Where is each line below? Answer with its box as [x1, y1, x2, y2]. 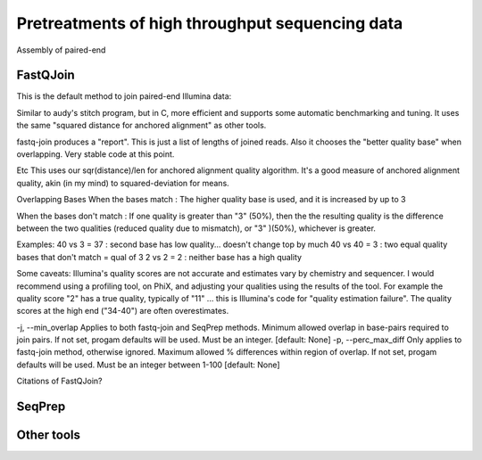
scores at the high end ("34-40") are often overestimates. [16, 306, 229, 316]
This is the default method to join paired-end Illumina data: [16, 91, 232, 102]
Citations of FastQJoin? [16, 375, 103, 387]
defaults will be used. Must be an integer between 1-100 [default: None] [16, 359, 280, 370]
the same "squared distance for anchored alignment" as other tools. [16, 120, 267, 131]
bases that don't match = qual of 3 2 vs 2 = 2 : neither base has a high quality [16, 251, 303, 262]
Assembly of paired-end [16, 45, 106, 55]
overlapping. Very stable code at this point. [16, 149, 175, 160]
